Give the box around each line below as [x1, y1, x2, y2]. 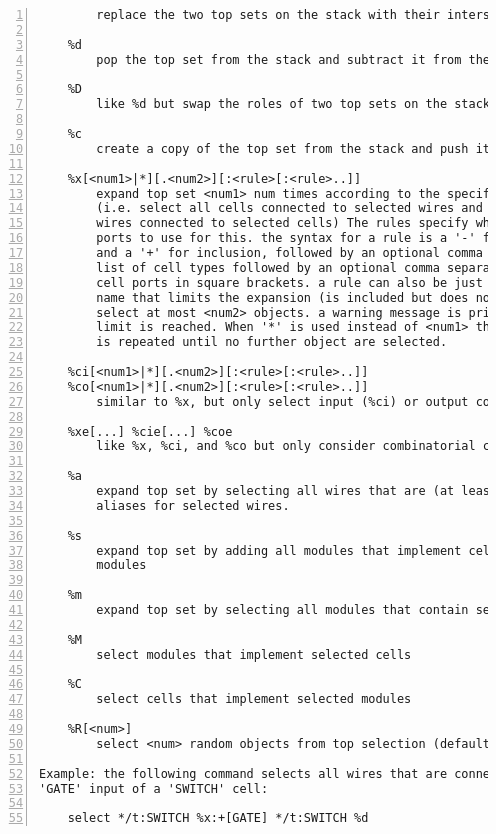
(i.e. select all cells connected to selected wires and [96, 201, 483, 216]
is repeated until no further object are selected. [96, 335, 448, 350]
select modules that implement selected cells [96, 647, 412, 662]
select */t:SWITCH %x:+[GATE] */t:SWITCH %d [67, 811, 369, 826]
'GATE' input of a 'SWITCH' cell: [39, 781, 269, 796]
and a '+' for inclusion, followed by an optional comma [96, 246, 483, 260]
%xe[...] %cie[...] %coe [67, 424, 233, 439]
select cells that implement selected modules [96, 692, 412, 707]
